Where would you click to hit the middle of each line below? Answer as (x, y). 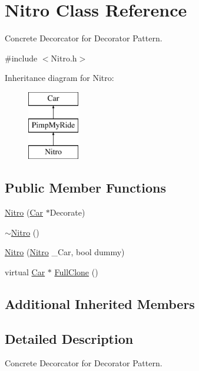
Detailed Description (69, 338)
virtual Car (25, 271)
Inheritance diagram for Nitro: (59, 78)
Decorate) (67, 212)
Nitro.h (64, 58)
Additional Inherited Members (100, 303)
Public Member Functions (85, 188)
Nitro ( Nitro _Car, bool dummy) (65, 252)
